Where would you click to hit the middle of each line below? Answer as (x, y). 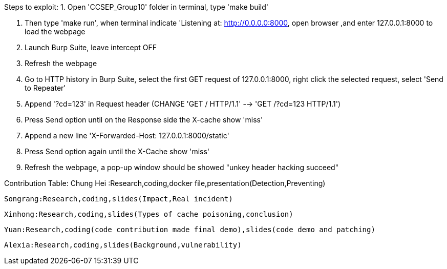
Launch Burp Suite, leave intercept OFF (91, 47)
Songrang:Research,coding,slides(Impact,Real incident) (119, 199)
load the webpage (55, 32)
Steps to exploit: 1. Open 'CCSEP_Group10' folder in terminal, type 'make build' (136, 7)
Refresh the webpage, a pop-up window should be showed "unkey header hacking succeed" (182, 167)
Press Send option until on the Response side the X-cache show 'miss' (144, 120)
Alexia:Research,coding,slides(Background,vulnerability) (123, 245)
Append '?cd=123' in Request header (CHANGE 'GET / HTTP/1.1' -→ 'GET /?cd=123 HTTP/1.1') (183, 104)
